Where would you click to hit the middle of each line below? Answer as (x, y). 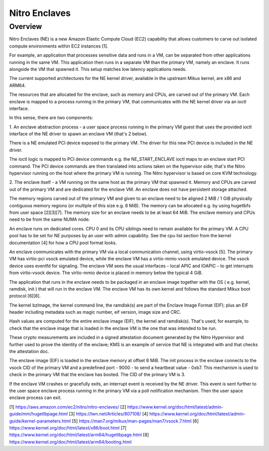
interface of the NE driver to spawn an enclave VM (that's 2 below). (78, 134)
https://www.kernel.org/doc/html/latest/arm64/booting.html (70, 442)
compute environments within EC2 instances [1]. (59, 46)
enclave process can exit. (35, 398)
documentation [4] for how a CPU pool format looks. (63, 243)
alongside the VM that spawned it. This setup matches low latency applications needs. (98, 69)
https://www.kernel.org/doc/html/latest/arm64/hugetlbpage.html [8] (79, 435)
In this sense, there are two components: (51, 118)
